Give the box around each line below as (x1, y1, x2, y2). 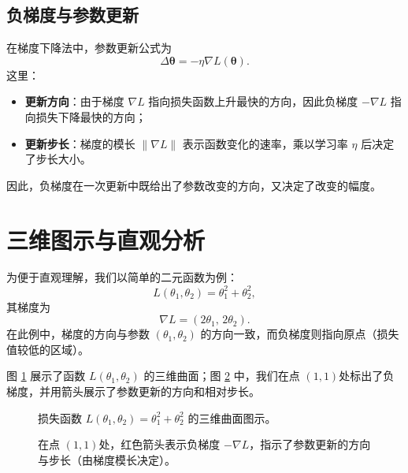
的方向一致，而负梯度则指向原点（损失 (200, 326, 399, 342)
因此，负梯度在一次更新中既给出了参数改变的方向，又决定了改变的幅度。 (6, 177, 381, 193)
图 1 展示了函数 (6, 367, 86, 384)
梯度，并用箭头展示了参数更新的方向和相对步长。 (6, 382, 260, 399)
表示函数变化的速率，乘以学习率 (182, 135, 348, 151)
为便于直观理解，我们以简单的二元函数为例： (6, 269, 238, 285)
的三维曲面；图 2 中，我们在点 (143, 367, 300, 384)
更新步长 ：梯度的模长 (24, 135, 135, 151)
